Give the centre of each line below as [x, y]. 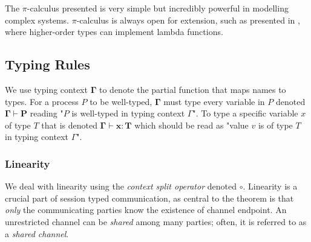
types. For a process [42, 101]
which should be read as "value [192, 125]
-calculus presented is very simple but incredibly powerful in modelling [158, 8]
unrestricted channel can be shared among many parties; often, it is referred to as [156, 221]
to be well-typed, [121, 101]
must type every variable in [214, 101]
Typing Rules [47, 64]
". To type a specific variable [245, 113]
